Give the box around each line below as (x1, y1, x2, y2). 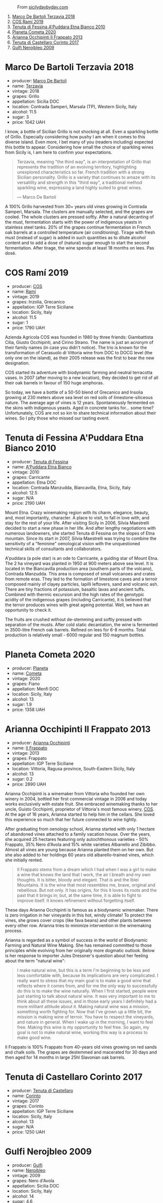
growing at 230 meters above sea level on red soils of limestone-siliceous (5, 394, 153, 400)
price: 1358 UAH (12, 707, 45, 712)
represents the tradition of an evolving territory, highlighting (17, 164, 137, 170)
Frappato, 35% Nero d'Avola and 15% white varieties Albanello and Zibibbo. (5, 841, 157, 847)
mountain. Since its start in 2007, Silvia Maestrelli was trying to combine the (5, 535, 157, 541)
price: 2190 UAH (12, 500, 45, 506)
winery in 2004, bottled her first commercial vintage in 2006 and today (5, 796, 147, 802)
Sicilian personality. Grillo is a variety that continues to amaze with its (17, 174, 156, 180)
